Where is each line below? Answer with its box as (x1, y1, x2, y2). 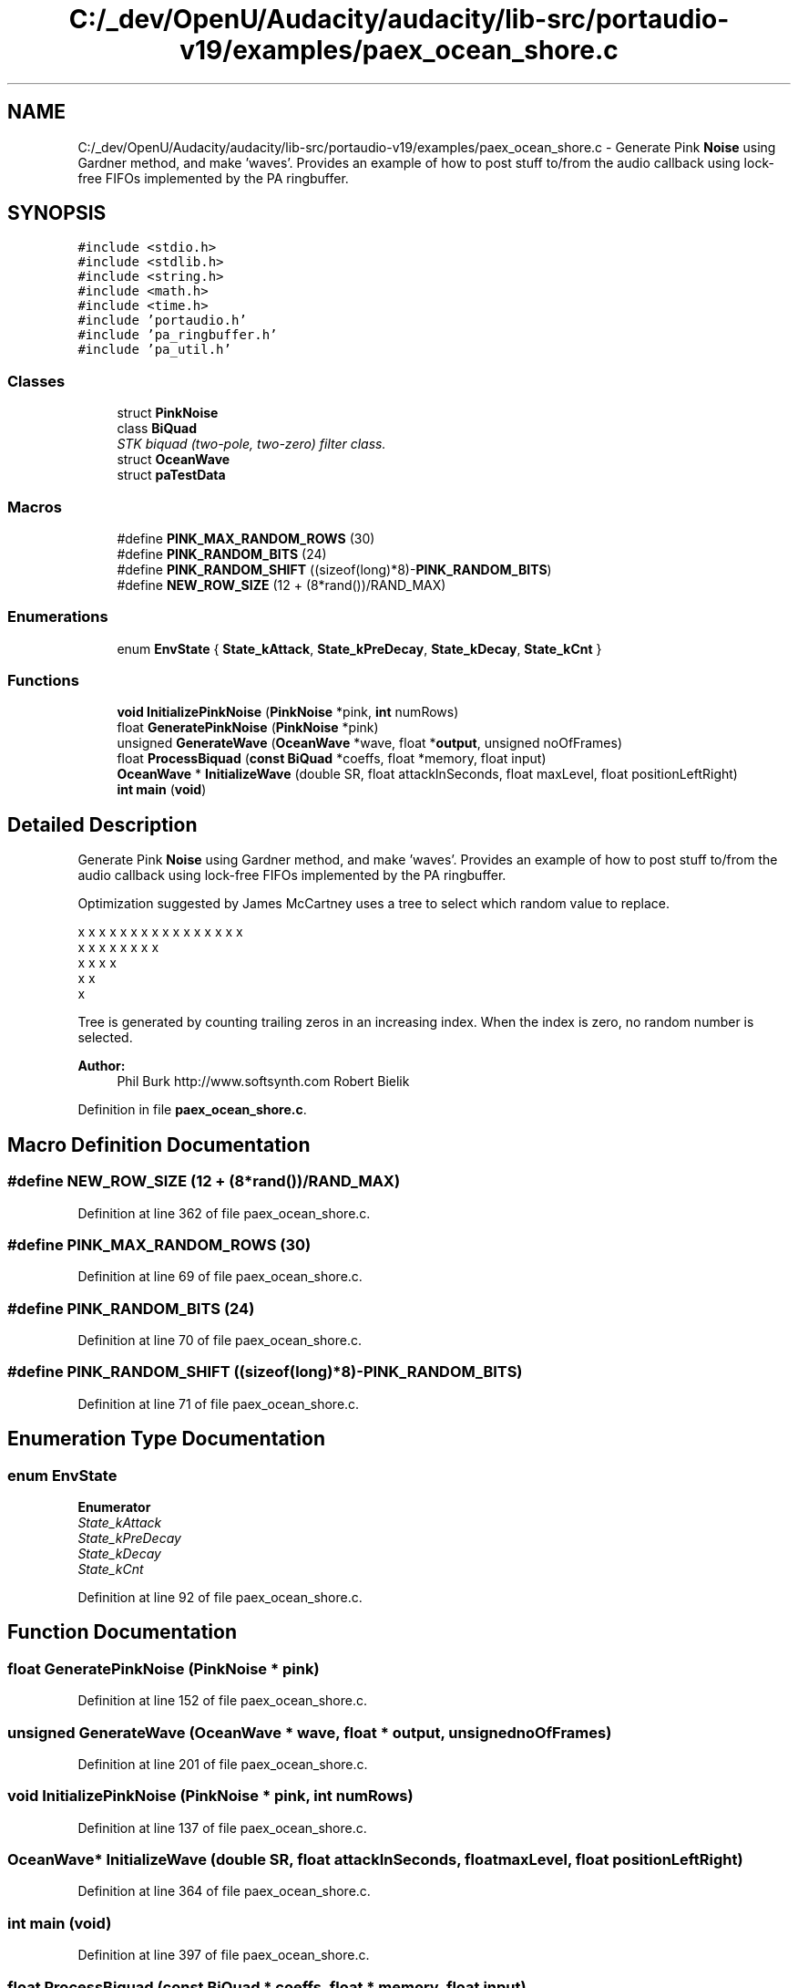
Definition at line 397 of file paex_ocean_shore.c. (77, 1947, 370, 1963)
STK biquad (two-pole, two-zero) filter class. (117, 436, 386, 452)
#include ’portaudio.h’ (77, 313, 247, 328)
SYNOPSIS (7, 202, 107, 225)
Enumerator (77, 1498, 151, 1515)
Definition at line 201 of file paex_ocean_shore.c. (77, 1755, 368, 1772)
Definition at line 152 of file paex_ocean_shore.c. (77, 1693, 368, 1709)
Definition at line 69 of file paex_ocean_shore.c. (77, 1268, 363, 1285)
